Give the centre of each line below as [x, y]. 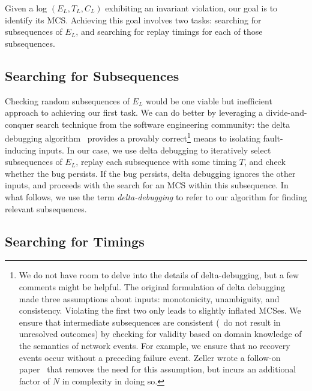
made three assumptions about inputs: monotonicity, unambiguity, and [149, 298]
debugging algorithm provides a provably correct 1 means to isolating [133, 137]
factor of [34, 381]
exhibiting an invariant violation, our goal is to [191, 8]
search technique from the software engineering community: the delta [163, 124]
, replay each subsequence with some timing [156, 162]
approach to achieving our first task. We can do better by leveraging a [134, 112]
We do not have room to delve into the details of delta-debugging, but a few [159, 275]
